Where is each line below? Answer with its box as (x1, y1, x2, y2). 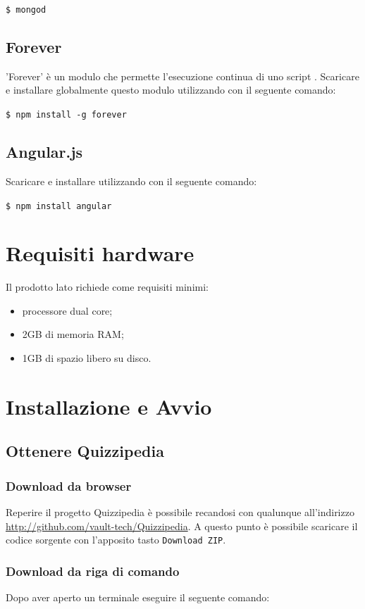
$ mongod (6, 5, 47, 15)
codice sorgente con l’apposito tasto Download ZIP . (6, 532, 226, 547)
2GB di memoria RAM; (22, 327, 124, 341)
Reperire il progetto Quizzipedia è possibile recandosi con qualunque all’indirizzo (6, 505, 354, 520)
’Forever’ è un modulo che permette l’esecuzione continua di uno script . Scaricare (6, 68, 359, 83)
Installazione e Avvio (6, 391, 212, 420)
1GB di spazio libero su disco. (22, 351, 151, 365)
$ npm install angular (6, 201, 112, 211)
